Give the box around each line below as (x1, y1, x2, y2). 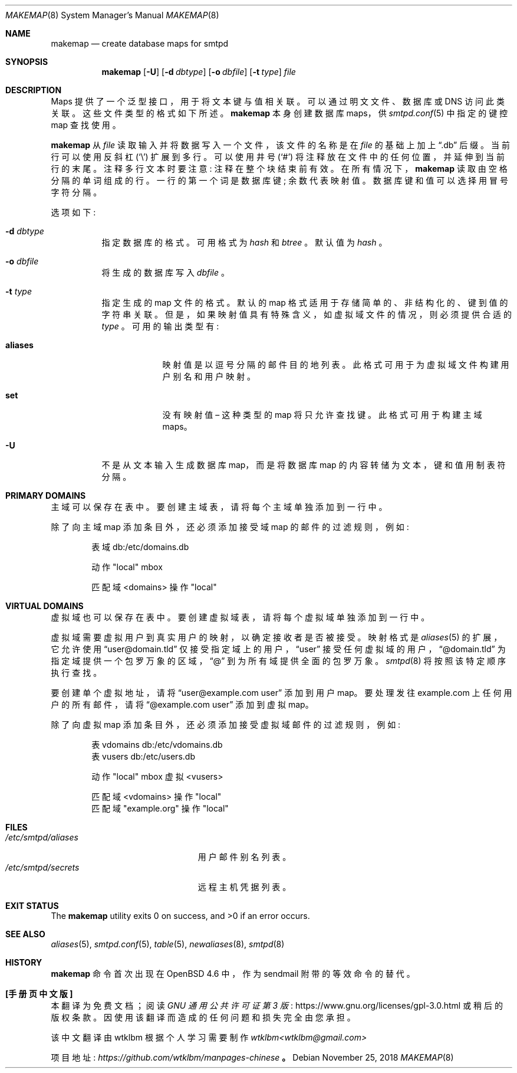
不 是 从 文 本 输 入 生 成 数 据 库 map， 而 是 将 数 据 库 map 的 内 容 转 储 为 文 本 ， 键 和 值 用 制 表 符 (101, 460, 506, 470)
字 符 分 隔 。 (51, 187, 102, 197)
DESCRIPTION (5, 85, 62, 95)
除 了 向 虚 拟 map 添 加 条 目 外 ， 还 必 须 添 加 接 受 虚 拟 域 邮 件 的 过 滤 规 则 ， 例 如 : (51, 719, 401, 729)
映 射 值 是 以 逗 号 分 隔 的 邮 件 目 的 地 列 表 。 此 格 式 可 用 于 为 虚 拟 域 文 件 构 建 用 (162, 359, 509, 369)
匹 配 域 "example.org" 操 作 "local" (91, 803, 229, 813)
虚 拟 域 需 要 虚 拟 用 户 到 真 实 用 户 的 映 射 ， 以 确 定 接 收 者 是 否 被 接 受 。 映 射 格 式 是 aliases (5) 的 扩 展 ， (51, 632, 502, 642)
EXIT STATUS (5, 901, 59, 911)
